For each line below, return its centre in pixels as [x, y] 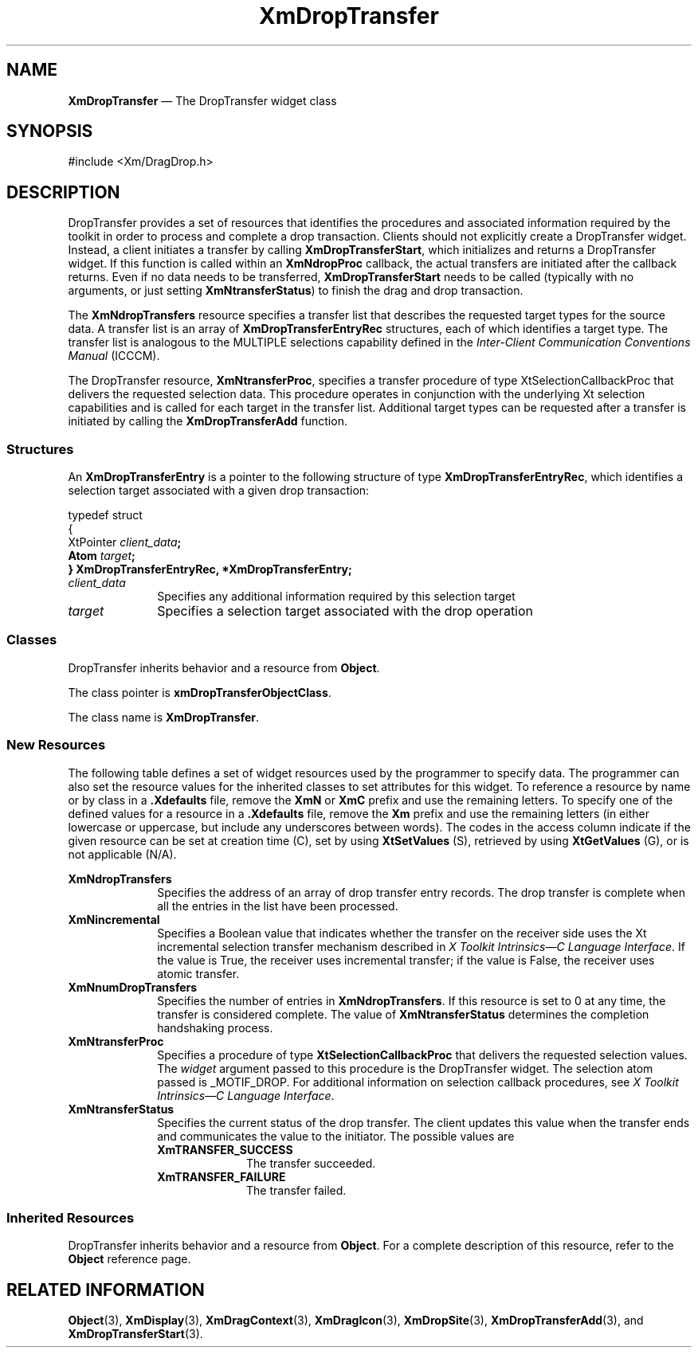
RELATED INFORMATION [106, 1289]
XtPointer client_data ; [125, 542]
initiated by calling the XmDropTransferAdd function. [208, 421]
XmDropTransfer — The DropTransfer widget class [202, 100]
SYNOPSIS [50, 131]
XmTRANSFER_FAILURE [222, 1176]
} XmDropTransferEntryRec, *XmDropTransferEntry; [210, 569]
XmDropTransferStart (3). [135, 1334]
